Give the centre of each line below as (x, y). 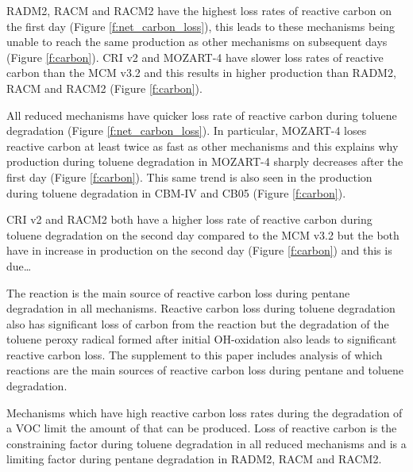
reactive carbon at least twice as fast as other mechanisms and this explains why (203, 146)
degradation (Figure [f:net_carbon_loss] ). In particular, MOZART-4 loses (187, 130)
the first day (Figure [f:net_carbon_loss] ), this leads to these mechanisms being (201, 26)
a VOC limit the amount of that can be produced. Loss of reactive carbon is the (202, 428)
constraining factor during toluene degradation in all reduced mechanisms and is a (206, 443)
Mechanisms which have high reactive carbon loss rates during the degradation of (205, 412)
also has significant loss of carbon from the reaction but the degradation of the (198, 323)
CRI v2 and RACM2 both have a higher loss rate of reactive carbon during (189, 219)
